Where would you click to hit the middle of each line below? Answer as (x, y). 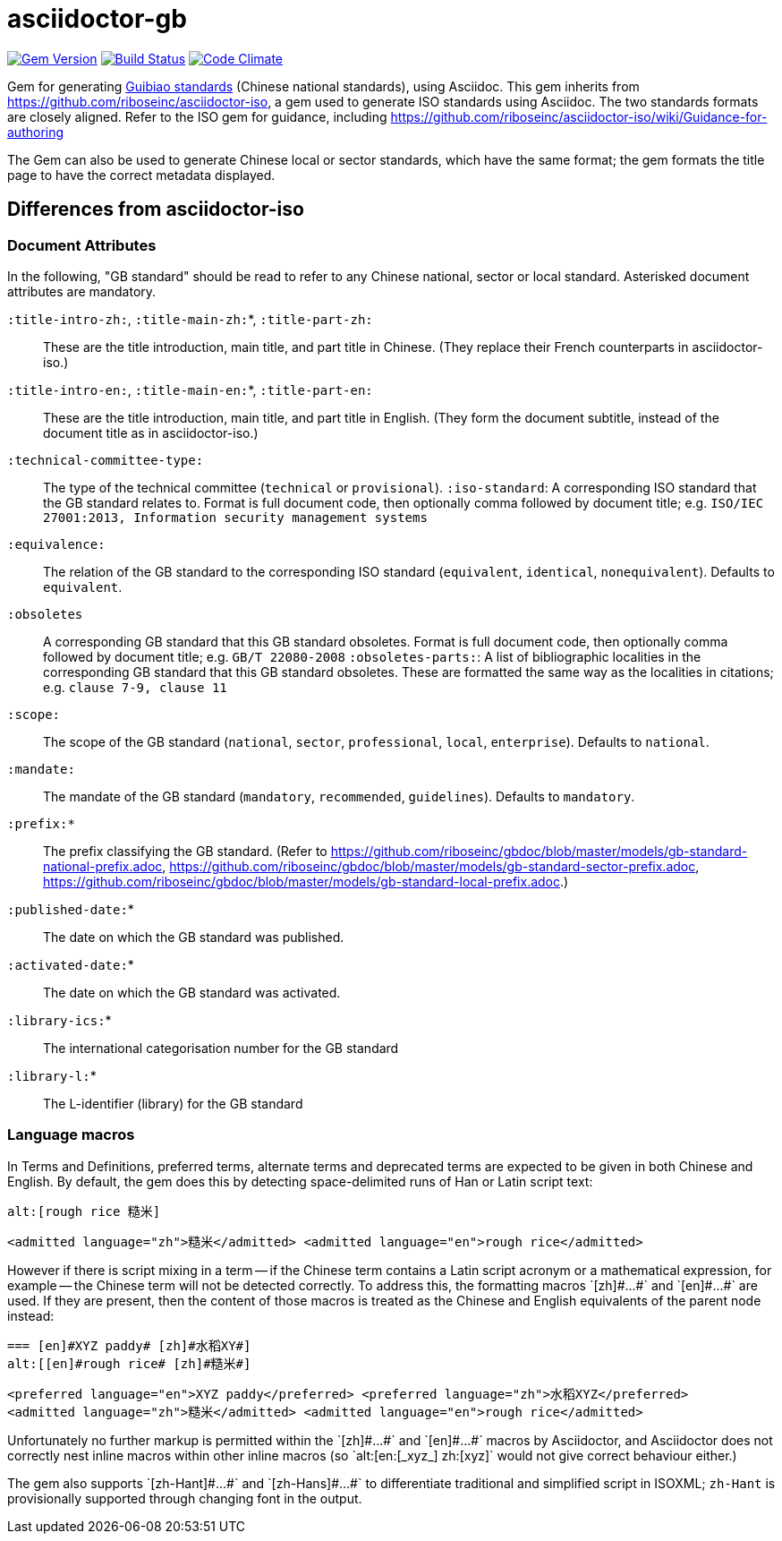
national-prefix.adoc (103, 866)
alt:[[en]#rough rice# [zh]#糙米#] (129, 1363)
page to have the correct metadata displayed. (141, 175)
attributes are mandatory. (82, 291)
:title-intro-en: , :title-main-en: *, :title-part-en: (190, 390)
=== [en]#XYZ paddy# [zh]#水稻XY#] (129, 1345)
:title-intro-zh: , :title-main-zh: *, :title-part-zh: (190, 319)
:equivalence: (56, 544)
